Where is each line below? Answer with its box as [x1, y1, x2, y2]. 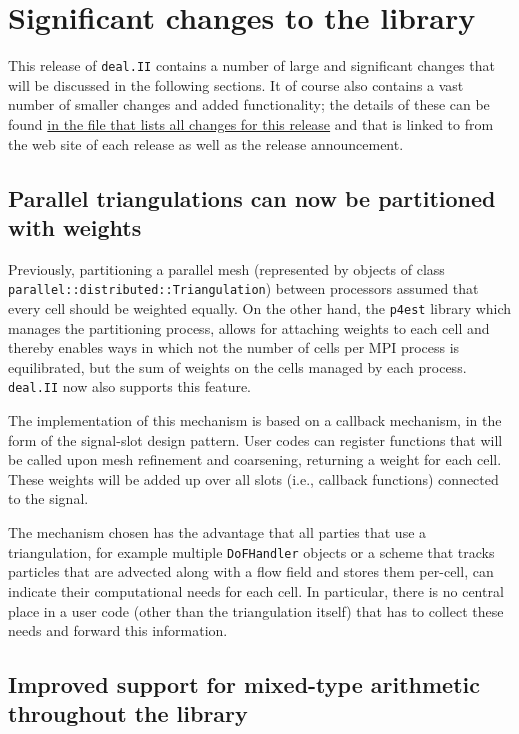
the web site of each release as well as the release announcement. [8, 133, 404, 154]
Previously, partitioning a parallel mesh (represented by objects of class [8, 258, 445, 279]
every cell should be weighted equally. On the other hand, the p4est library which [8, 298, 512, 318]
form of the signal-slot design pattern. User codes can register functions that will [8, 429, 503, 450]
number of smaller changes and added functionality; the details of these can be [8, 94, 490, 115]
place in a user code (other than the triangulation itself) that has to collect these [8, 600, 504, 621]
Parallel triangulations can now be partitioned [8, 182, 496, 213]
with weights [8, 211, 142, 242]
